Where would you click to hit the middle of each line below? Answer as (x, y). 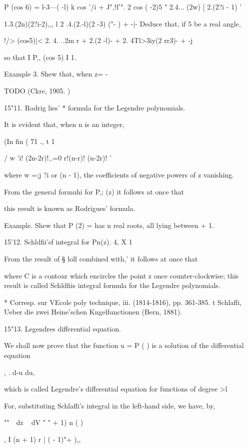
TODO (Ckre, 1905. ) (37, 90)
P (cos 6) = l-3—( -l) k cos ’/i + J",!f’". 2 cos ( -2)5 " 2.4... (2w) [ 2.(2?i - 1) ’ (123, 6)
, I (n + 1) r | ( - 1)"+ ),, (42, 439)
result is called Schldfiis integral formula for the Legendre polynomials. (112, 285)
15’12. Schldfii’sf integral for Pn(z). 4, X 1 (68, 242)
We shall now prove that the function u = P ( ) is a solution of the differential (124, 345)
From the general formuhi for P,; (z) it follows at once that (94, 191)
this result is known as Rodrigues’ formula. (70, 208)
